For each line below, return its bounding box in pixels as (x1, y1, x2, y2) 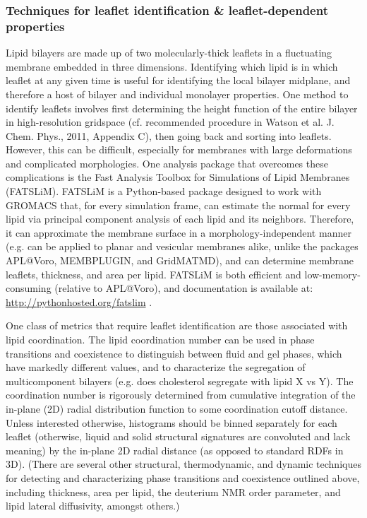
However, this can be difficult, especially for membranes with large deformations (6, 142, 352, 157)
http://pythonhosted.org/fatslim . (6, 294, 152, 309)
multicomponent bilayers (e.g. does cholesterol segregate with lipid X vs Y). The (6, 373, 354, 388)
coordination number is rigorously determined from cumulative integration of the (6, 387, 356, 402)
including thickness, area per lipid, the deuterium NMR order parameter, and (6, 484, 341, 499)
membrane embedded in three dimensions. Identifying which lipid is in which (6, 59, 338, 73)
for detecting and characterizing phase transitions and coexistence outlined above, (6, 470, 360, 485)
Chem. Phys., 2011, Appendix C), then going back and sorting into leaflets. (6, 128, 332, 143)
